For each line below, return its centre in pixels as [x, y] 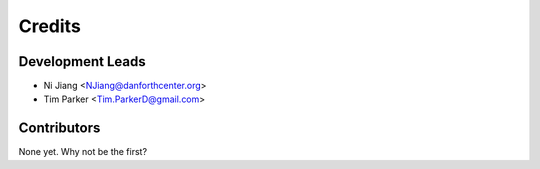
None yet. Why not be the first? [83, 152]
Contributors [59, 128]
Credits [50, 26]
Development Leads [82, 61]
